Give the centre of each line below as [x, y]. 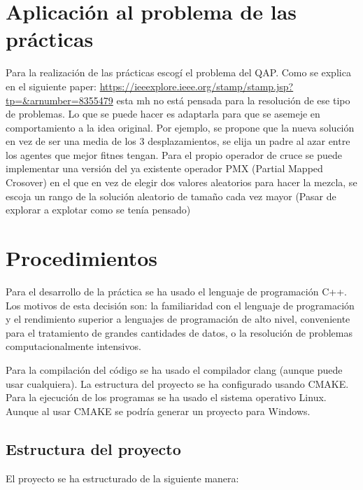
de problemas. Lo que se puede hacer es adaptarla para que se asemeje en [163, 114]
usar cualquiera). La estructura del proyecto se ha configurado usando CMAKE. [177, 383]
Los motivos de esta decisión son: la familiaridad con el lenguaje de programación [180, 305]
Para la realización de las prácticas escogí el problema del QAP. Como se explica [178, 72]
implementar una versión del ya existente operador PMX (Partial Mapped [164, 168]
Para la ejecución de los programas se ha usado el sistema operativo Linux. [166, 397]
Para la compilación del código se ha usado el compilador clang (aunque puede [174, 369]
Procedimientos [82, 258]
